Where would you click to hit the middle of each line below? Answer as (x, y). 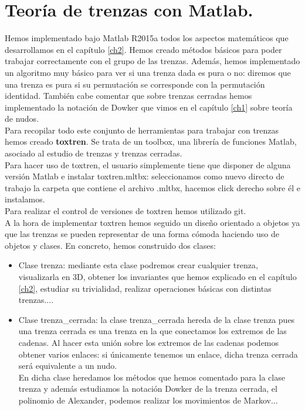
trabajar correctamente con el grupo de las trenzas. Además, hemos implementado (152, 61)
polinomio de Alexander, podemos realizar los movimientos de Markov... (148, 400)
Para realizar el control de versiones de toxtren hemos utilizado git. (126, 211)
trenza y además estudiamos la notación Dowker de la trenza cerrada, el (148, 389)
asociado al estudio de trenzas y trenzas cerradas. (94, 153)
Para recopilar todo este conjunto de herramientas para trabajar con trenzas (142, 130)
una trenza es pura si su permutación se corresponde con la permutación (135, 84)
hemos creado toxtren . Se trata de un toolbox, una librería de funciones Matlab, (151, 141)
